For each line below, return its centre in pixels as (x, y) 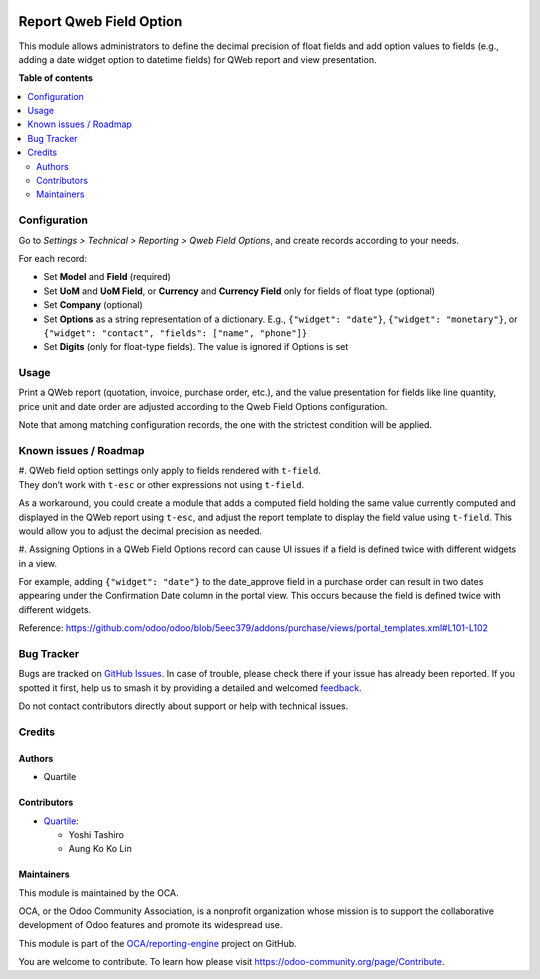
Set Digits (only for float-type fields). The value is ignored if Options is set (196, 347)
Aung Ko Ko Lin (100, 849)
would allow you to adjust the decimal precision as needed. (140, 531)
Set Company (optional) (93, 305)
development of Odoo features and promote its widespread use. (150, 925)
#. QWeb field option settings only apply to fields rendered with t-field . (170, 471)
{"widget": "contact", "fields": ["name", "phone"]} (175, 333)
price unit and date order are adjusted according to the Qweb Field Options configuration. (203, 406)
